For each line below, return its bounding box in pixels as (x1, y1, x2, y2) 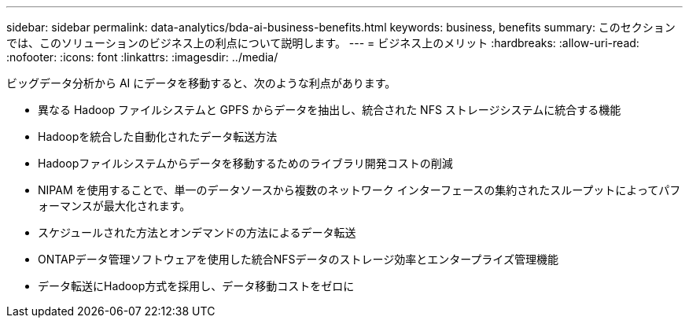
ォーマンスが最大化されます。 (38, 199, 191, 212)
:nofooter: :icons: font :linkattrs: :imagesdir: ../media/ (6, 50, 278, 64)
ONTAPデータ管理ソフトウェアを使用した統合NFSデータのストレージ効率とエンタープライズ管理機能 (38, 252, 558, 266)
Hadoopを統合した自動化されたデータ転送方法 (38, 130, 278, 143)
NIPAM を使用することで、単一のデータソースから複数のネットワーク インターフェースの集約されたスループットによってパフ (38, 183, 681, 197)
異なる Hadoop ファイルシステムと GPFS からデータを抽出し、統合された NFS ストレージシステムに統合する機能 (38, 103, 621, 116)
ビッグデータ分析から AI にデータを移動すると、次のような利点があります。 (6, 76, 396, 90)
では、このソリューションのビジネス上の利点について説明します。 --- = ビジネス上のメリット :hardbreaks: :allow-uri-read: (6, 36, 639, 50)
